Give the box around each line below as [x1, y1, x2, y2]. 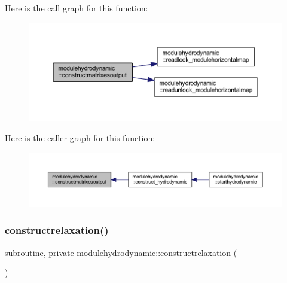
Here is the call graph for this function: [5, 2, 148, 14]
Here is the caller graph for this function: [5, 132, 155, 144]
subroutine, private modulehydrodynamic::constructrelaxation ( [5, 246, 237, 258]
